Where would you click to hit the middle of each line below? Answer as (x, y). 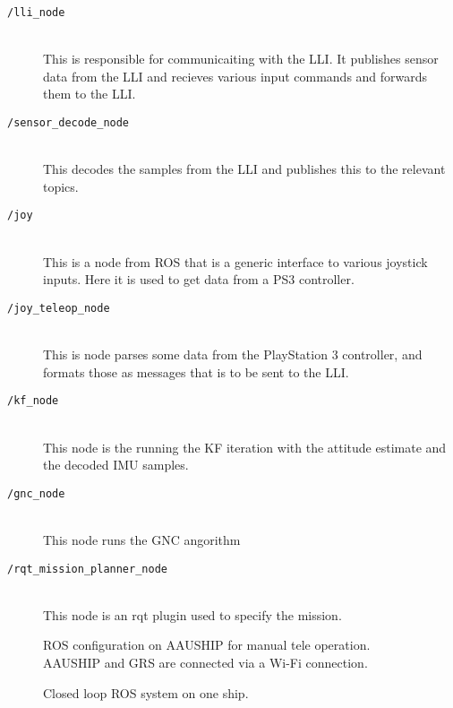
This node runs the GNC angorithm (142, 540)
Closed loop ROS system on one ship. (146, 692)
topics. (61, 186)
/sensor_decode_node (68, 123)
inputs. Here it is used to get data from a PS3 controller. (199, 279)
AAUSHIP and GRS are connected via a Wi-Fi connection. (205, 663)
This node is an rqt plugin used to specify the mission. (192, 614)
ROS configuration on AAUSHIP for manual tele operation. (207, 645)
